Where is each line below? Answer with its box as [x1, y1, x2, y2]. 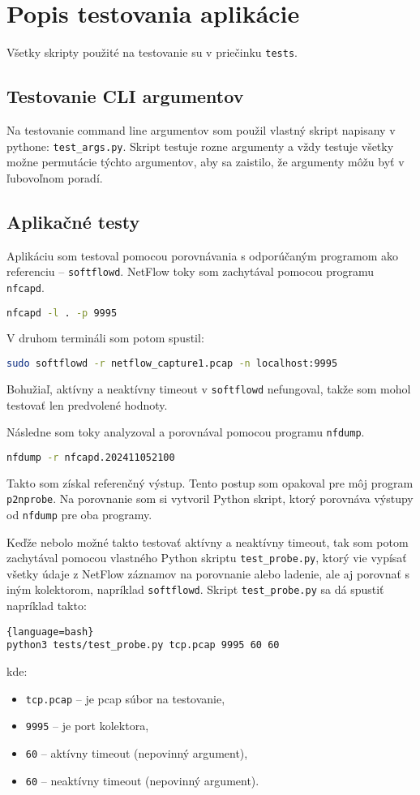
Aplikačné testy [6, 208, 140, 234]
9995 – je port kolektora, [25, 717, 149, 734]
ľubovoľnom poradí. [6, 169, 103, 186]
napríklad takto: [6, 597, 87, 614]
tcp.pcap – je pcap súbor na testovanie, [25, 690, 225, 707]
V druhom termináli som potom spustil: [6, 329, 204, 346]
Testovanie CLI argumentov [6, 84, 244, 109]
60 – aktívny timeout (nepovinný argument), [25, 744, 248, 761]
